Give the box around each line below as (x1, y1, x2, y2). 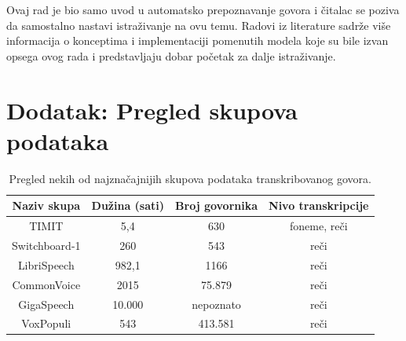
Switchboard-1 (12, 236, 81, 253)
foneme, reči (290, 218, 348, 234)
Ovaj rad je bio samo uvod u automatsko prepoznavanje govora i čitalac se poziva (6, 2, 400, 17)
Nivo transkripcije (269, 197, 369, 214)
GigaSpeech (18, 295, 75, 312)
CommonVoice (12, 276, 81, 292)
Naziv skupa (12, 197, 81, 214)
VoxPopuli (21, 315, 71, 332)
